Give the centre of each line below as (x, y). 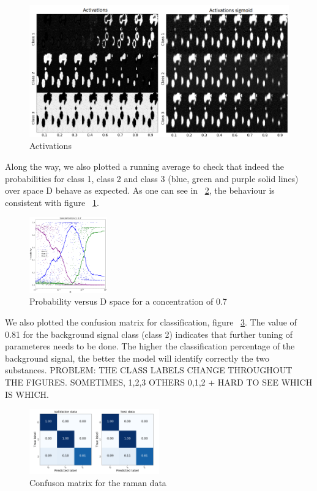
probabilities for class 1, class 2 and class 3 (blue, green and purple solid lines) (152, 178)
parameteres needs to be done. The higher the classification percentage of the (150, 346)
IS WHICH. (27, 394)
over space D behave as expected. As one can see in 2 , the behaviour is (140, 190)
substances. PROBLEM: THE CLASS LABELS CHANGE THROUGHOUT (149, 370)
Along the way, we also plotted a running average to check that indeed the (144, 166)
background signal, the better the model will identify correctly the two (137, 358)
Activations (50, 146)
